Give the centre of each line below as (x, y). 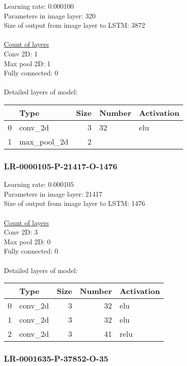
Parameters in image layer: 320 (50, 15)
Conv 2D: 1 (21, 53)
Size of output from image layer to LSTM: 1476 (75, 203)
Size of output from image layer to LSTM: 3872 (75, 25)
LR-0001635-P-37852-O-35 (56, 358)
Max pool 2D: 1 (27, 63)
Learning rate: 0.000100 (39, 6)
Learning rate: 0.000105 (39, 184)
